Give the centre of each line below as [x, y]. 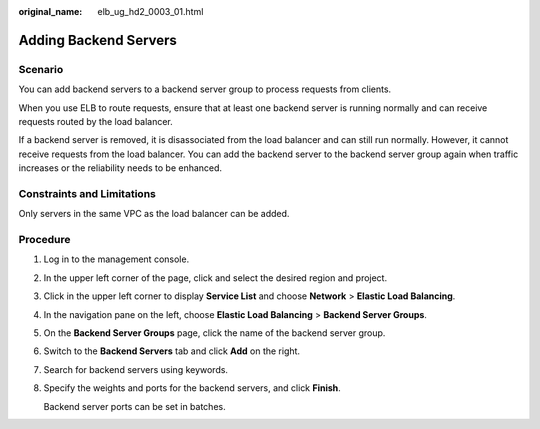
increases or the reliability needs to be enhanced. [120, 168]
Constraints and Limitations [87, 193]
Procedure [44, 240]
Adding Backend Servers [97, 40]
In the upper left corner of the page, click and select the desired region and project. [215, 277]
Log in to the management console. [116, 259]
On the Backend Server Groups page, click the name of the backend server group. [214, 332]
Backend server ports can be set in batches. [134, 406]
